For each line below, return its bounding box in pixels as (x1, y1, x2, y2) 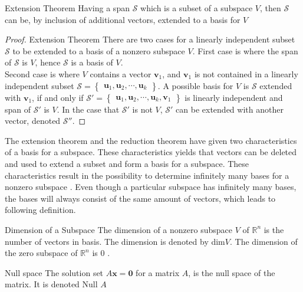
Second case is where (5, 67, 80, 80)
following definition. (5, 204, 76, 216)
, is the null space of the (188, 266, 275, 278)
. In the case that (57, 103, 120, 115)
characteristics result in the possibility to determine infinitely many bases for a (5, 169, 289, 181)
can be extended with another (176, 103, 284, 115)
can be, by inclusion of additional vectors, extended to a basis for (5, 13, 241, 25)
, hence (35, 56, 61, 68)
